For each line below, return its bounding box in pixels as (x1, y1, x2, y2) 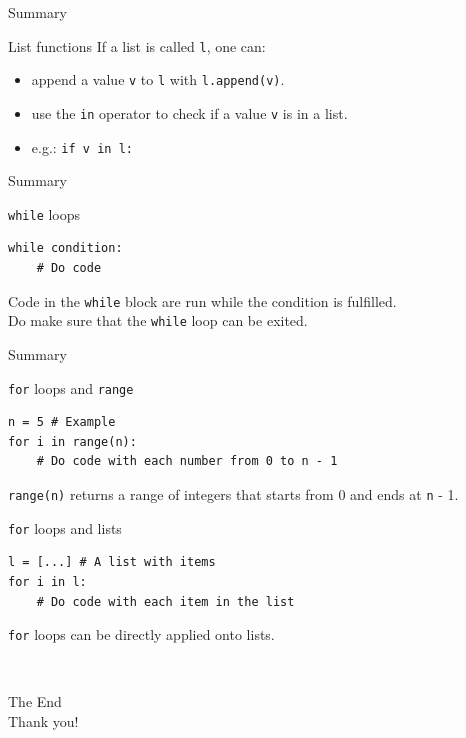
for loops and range (8, 377, 134, 398)
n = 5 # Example (8, 415, 116, 430)
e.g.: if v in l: (31, 136, 133, 157)
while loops (8, 203, 81, 224)
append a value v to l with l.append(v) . (31, 69, 285, 90)
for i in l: (8, 574, 87, 589)
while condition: (8, 241, 123, 256)
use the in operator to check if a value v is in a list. (31, 102, 348, 123)
